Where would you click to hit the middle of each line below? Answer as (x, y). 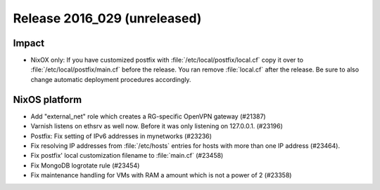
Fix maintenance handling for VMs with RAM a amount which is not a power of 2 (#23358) (161, 175)
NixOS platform (47, 99)
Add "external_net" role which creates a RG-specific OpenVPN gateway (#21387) (148, 116)
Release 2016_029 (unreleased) (107, 18)
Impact (29, 43)
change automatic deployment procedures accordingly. (111, 79)
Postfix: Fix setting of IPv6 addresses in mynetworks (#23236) (121, 136)
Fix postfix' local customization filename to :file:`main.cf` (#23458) (127, 156)
